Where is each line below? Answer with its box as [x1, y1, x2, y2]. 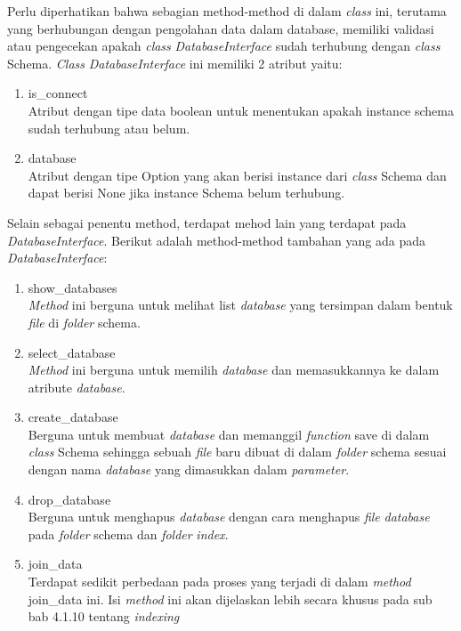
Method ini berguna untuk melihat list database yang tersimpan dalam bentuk [28, 295, 453, 314]
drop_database [28, 489, 111, 508]
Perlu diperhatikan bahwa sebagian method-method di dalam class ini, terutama [7, 2, 447, 20]
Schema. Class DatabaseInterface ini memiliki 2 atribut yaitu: [7, 53, 343, 72]
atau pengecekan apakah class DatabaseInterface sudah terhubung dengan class [7, 36, 441, 55]
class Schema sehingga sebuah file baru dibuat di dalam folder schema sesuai [28, 442, 447, 461]
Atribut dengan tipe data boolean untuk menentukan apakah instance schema [28, 101, 454, 119]
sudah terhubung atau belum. [28, 118, 190, 137]
